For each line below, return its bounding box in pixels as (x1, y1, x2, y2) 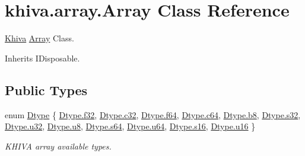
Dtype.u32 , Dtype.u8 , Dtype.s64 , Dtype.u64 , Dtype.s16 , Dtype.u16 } (5, 120, 256, 132)
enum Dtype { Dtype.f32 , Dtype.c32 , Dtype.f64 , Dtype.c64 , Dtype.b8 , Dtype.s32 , (5, 108, 301, 121)
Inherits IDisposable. (5, 51, 80, 64)
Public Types (5, 80, 88, 99)
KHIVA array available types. (5, 139, 112, 152)
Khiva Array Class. (5, 32, 74, 44)
